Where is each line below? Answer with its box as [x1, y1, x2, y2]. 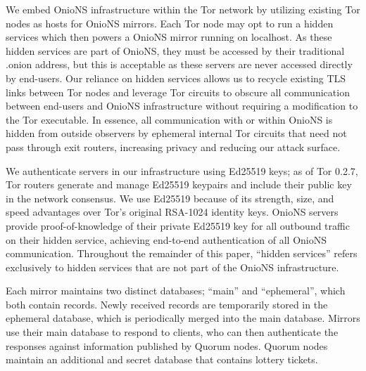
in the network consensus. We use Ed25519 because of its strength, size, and [6, 190, 334, 205]
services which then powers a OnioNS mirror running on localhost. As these [6, 30, 332, 44]
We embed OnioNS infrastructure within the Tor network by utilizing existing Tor [6, 2, 360, 16]
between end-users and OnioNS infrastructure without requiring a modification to [6, 98, 358, 113]
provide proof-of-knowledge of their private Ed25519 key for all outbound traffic [6, 218, 350, 233]
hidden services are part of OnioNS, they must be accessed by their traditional [6, 43, 345, 58]
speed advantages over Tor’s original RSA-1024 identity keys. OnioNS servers [6, 204, 339, 219]
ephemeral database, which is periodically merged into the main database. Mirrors [6, 311, 360, 325]
